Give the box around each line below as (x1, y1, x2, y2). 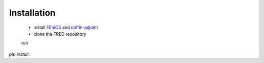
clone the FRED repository (33, 31, 87, 37)
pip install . (9, 51, 31, 57)
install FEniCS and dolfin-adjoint (33, 24, 98, 30)
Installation (9, 7, 56, 18)
